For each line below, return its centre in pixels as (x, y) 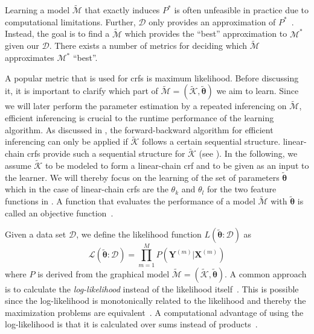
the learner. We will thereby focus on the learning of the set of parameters (142, 177)
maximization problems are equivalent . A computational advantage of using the (154, 312)
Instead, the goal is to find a (57, 33)
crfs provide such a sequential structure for (106, 153)
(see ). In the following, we (248, 153)
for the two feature (242, 189)
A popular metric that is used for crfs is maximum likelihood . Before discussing (152, 77)
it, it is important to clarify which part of (82, 91)
